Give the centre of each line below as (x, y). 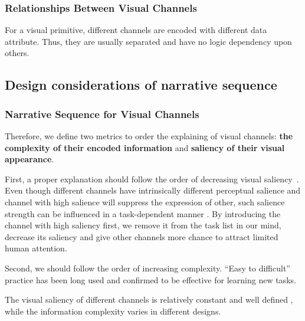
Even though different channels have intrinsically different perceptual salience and (153, 190)
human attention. (36, 248)
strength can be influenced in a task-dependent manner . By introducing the (143, 213)
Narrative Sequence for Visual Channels (102, 114)
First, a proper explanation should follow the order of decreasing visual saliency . (152, 178)
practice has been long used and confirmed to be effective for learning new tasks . (150, 279)
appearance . (29, 159)
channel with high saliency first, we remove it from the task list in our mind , (143, 225)
